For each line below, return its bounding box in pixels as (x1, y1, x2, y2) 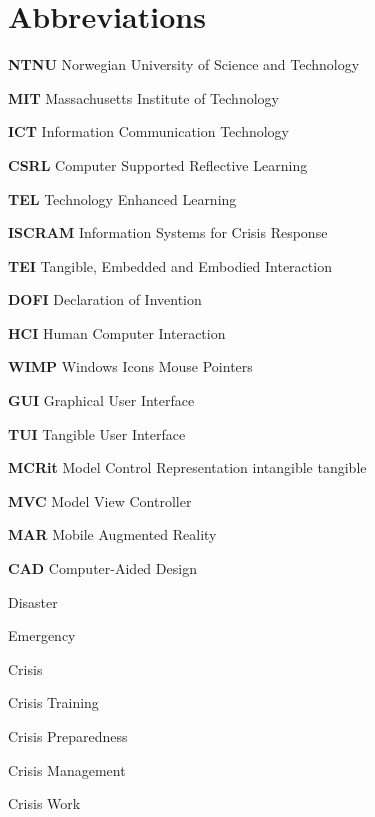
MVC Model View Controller (8, 490, 192, 511)
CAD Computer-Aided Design (8, 558, 197, 579)
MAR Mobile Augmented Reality (8, 524, 217, 545)
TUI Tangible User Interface (8, 423, 186, 444)
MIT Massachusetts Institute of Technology (8, 87, 279, 108)
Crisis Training (8, 692, 99, 713)
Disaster (8, 591, 58, 612)
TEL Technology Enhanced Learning (8, 188, 237, 209)
